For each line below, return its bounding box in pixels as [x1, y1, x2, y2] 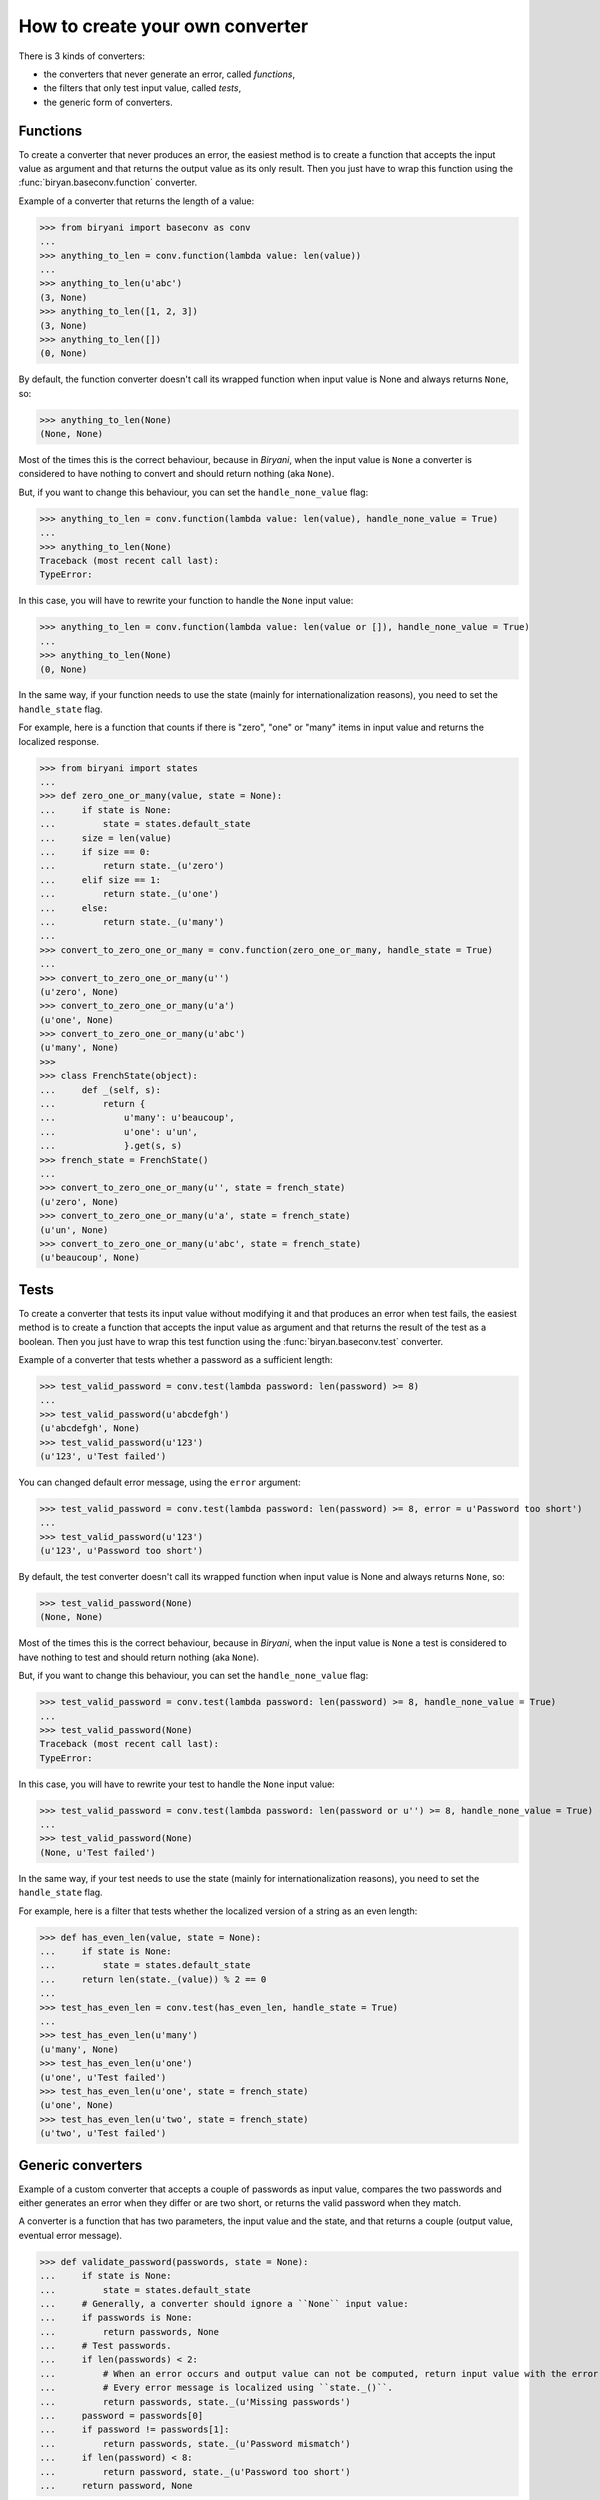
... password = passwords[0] [39, 2410, 204, 2422]
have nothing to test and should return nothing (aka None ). [18, 1651, 260, 1663]
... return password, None [39, 2480, 194, 2491]
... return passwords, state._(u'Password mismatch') [39, 2438, 351, 2449]
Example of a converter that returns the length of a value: [18, 195, 255, 207]
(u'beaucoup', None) [39, 1252, 140, 1264]
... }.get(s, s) [39, 1140, 183, 1152]
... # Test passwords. [39, 2340, 172, 2352]
